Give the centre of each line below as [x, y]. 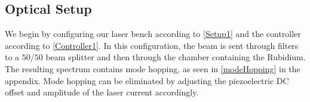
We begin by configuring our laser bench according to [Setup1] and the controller [153, 34]
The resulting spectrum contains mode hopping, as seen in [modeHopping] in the [153, 68]
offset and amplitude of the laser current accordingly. [102, 92]
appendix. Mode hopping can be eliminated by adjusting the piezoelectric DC [147, 80]
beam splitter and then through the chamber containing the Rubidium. [176, 57]
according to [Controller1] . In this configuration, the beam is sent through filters [152, 45]
